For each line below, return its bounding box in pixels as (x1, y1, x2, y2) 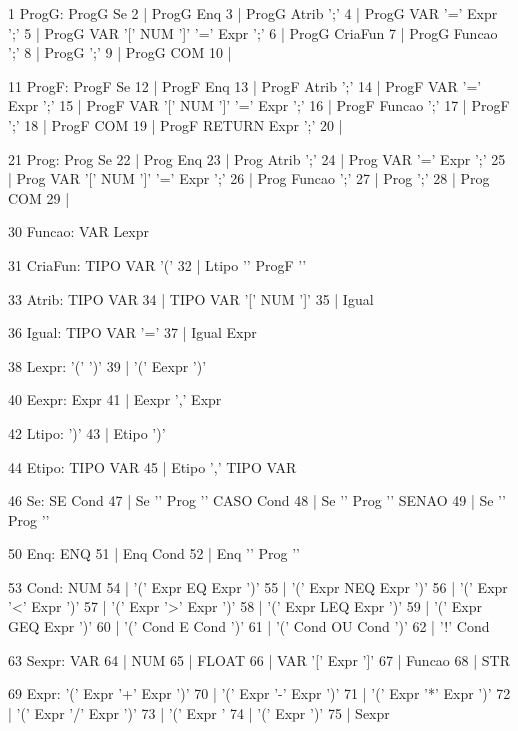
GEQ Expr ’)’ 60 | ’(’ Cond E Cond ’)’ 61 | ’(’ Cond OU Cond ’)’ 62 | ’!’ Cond (8, 616, 490, 637)
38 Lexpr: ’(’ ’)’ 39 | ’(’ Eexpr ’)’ (8, 355, 207, 376)
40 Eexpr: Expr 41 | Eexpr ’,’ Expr (8, 389, 222, 410)
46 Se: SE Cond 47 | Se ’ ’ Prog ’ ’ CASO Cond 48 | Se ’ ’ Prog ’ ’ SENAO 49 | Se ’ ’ (8, 490, 506, 511)
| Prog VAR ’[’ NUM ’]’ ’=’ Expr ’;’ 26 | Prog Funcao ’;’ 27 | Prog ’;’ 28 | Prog (8, 168, 490, 189)
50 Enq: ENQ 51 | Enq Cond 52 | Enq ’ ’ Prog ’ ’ (8, 543, 300, 564)
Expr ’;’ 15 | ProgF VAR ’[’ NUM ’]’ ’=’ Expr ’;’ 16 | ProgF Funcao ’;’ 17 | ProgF (8, 95, 510, 116)
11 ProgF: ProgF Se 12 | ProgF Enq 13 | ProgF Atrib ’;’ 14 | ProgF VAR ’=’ (8, 75, 482, 96)
